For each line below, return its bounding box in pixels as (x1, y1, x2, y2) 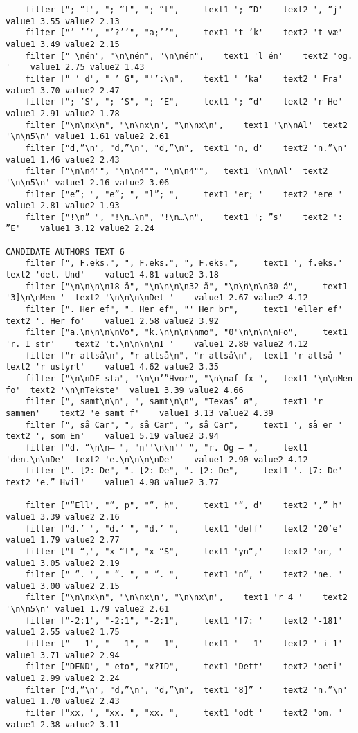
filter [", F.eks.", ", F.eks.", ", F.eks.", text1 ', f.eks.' (25, 258, 343, 269)
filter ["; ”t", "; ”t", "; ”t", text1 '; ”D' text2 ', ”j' (25, 5, 343, 15)
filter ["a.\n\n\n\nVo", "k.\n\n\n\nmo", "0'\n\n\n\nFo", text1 (25, 327, 348, 338)
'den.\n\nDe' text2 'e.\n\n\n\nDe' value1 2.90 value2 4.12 (6, 454, 308, 464)
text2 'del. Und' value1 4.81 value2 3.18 (6, 270, 219, 280)
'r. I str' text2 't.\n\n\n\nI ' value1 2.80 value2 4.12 (6, 339, 308, 350)
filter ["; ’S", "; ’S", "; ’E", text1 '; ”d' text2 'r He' (25, 97, 343, 107)
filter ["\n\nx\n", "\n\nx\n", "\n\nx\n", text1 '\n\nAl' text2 (25, 120, 348, 130)
